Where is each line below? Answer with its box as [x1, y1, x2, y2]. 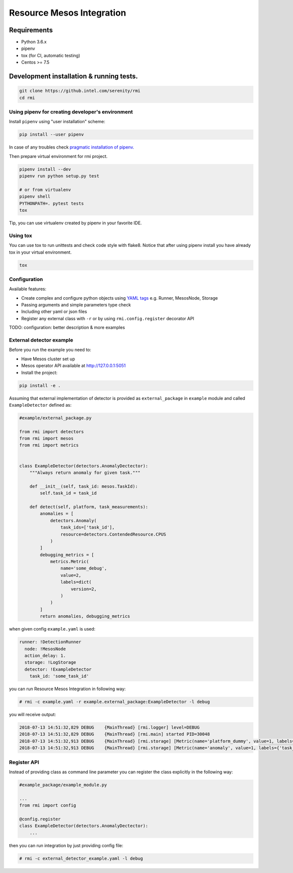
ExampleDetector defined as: [9, 402, 72, 408]
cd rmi [19, 95, 35, 100]
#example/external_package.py [19, 415, 92, 420]
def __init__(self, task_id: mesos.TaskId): [29, 483, 138, 489]
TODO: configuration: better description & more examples [9, 325, 126, 330]
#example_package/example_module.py [19, 782, 107, 787]
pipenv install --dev [19, 166, 71, 172]
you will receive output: [9, 712, 56, 718]
